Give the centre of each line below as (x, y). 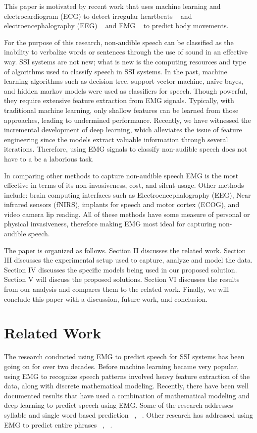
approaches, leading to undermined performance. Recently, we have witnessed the (128, 120)
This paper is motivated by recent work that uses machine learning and (112, 6)
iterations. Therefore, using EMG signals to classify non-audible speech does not (126, 149)
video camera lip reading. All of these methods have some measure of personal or (127, 214)
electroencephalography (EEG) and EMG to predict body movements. (116, 26)
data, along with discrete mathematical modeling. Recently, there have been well (126, 386)
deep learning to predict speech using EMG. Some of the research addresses (119, 405)
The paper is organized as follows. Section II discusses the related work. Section (125, 250)
